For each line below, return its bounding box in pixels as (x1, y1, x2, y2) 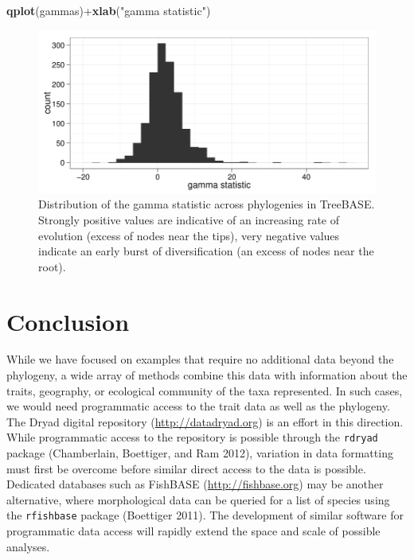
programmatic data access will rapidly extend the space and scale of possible (6, 523, 381, 539)
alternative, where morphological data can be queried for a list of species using (6, 491, 390, 507)
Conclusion (6, 305, 130, 337)
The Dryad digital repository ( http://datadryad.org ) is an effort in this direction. (6, 413, 404, 430)
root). (38, 258, 66, 274)
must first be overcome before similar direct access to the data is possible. (6, 460, 366, 476)
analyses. (6, 538, 50, 554)
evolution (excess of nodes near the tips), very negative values (38, 227, 340, 243)
